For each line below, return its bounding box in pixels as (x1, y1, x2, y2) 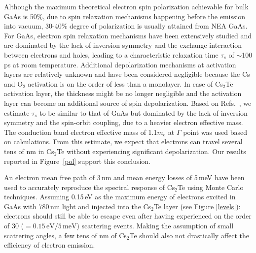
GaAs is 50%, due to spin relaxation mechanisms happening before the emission (4, 11, 246, 21)
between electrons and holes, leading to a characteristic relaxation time (4, 49, 219, 60)
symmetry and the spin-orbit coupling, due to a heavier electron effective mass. (4, 117, 243, 127)
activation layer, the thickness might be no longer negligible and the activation (4, 88, 242, 98)
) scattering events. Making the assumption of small (76, 221, 234, 231)
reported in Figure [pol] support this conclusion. (4, 156, 150, 166)
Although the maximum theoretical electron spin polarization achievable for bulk (4, 1, 249, 11)
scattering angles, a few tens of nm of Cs (4, 230, 127, 240)
